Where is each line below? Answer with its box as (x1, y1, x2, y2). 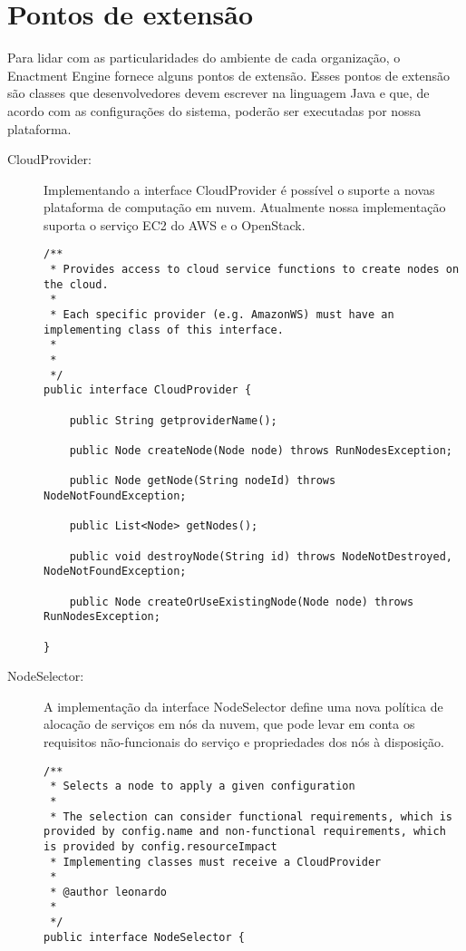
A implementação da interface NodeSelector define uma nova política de (44, 696, 443, 715)
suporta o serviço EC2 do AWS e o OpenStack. (44, 215, 306, 234)
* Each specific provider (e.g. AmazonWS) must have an (50, 308, 394, 322)
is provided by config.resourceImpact (44, 839, 277, 853)
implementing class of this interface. (44, 323, 284, 336)
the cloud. (44, 277, 109, 291)
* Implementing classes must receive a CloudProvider (50, 855, 382, 869)
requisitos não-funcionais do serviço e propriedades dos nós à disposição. (44, 732, 444, 751)
